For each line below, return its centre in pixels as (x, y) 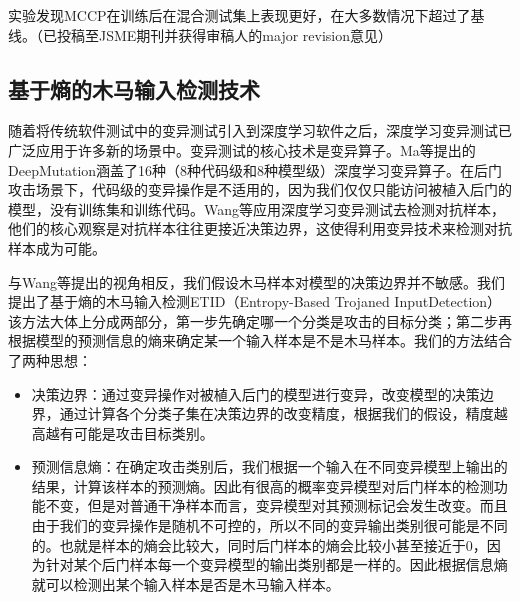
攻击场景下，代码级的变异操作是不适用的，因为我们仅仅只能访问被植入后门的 (260, 189)
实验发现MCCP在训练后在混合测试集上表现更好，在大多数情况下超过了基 (246, 15)
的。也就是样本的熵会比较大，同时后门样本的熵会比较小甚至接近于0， (259, 544)
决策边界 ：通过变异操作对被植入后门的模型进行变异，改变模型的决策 (255, 393)
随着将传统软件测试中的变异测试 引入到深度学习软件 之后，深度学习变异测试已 (260, 130)
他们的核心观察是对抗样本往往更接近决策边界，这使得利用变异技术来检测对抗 (260, 228)
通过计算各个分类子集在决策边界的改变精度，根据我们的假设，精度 (276, 413)
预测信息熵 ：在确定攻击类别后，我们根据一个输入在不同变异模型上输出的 (269, 466)
